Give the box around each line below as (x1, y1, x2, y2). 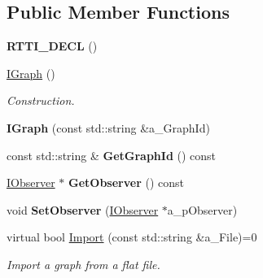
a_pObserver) (167, 201, 238, 218)
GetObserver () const (68, 174, 184, 191)
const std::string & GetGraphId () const (7, 146, 217, 163)
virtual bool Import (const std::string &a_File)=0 (7, 228, 257, 245)
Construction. (7, 92, 75, 109)
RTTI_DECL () (7, 37, 98, 54)
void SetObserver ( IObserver (7, 201, 159, 218)
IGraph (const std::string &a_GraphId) (7, 119, 210, 136)
